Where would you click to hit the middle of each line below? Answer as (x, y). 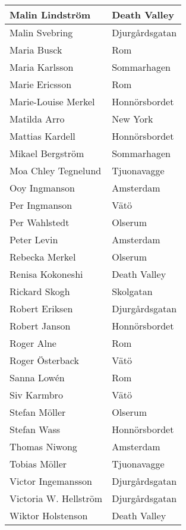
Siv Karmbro (36, 395)
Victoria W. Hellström (56, 498)
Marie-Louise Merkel (52, 101)
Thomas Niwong (43, 446)
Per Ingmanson (41, 205)
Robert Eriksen (41, 308)
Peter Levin (34, 239)
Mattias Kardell (42, 136)
